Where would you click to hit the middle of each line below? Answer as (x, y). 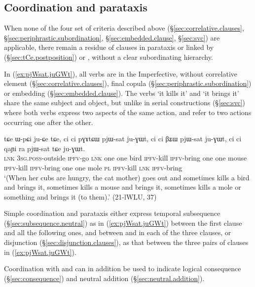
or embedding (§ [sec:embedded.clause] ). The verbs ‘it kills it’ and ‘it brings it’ (122, 93)
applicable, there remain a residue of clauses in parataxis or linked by (109, 47)
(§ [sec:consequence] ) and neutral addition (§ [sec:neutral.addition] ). (104, 278)
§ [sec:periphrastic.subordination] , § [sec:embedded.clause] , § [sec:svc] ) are (112, 37)
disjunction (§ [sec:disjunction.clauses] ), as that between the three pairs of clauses (126, 242)
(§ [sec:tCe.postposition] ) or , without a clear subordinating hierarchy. (109, 57)
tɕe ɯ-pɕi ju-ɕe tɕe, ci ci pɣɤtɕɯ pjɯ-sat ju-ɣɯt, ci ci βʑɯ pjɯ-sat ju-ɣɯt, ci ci (123, 139)
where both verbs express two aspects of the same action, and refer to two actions (128, 112)
